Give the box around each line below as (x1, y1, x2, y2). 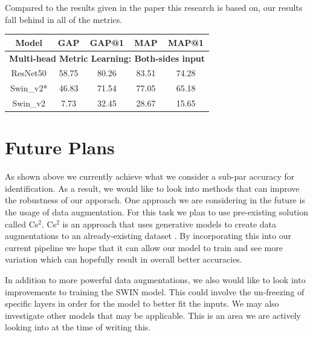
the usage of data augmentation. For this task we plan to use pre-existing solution (5, 206, 309, 218)
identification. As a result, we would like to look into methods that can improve (5, 182, 300, 194)
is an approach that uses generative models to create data (62, 217, 277, 230)
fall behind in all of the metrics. (5, 13, 123, 25)
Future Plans (5, 135, 115, 160)
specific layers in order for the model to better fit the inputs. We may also (5, 297, 279, 310)
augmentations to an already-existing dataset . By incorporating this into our (5, 229, 291, 242)
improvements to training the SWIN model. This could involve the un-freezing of (5, 285, 305, 298)
